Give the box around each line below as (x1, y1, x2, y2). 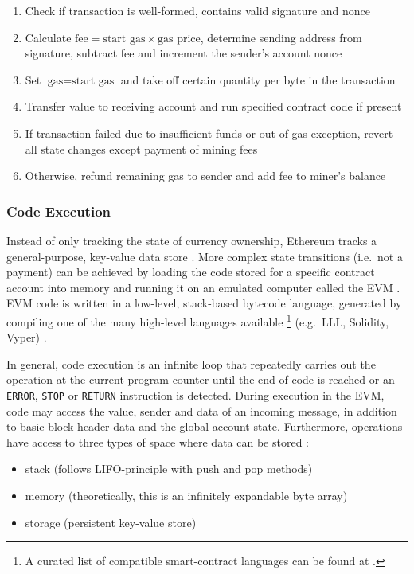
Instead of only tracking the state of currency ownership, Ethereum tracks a (6, 232, 377, 248)
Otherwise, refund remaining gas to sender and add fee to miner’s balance (25, 167, 386, 184)
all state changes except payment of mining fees (25, 140, 258, 157)
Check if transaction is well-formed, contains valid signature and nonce (25, 2, 371, 18)
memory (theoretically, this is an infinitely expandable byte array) (25, 487, 348, 503)
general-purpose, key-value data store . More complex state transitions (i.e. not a (6, 248, 403, 264)
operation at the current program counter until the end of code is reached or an (6, 371, 395, 388)
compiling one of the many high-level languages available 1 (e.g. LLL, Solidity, (6, 310, 389, 330)
